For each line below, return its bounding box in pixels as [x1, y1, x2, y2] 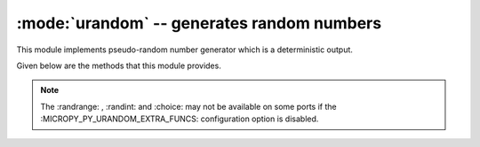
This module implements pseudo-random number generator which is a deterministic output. [16, 44, 353, 55]
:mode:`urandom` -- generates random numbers [16, 13, 382, 33]
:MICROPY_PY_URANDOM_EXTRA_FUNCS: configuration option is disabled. [40, 113, 319, 124]
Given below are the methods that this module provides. [16, 60, 221, 71]
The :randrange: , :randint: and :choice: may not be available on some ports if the [40, 101, 337, 112]
